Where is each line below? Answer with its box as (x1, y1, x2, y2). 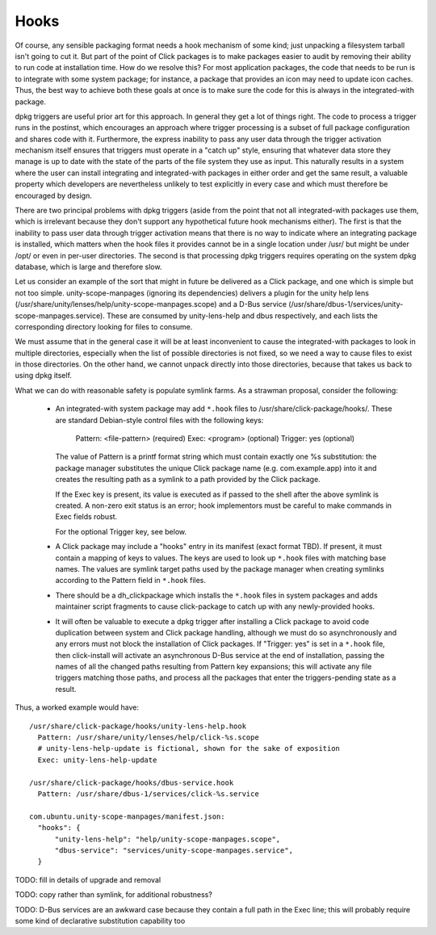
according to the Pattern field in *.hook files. (55, 576, 206, 585)
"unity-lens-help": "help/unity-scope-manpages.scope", (54, 834, 281, 844)
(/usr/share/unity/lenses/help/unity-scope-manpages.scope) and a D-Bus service (15, 300, 287, 309)
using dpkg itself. (15, 371, 73, 380)
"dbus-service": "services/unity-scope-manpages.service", (54, 845, 294, 855)
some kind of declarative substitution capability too (15, 916, 186, 925)
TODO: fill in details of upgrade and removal (15, 874, 161, 884)
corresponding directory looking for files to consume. (15, 321, 193, 331)
